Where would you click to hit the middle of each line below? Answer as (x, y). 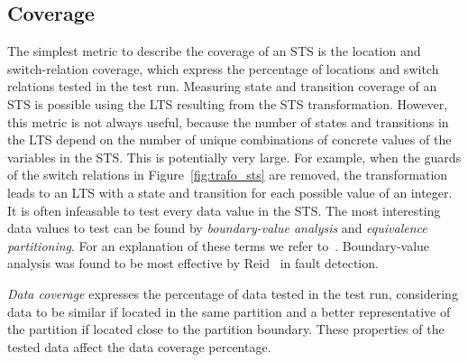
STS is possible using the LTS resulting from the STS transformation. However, (228, 103)
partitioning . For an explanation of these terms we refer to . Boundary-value (219, 245)
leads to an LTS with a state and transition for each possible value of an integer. (230, 192)
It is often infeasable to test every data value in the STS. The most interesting (224, 210)
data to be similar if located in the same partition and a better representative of (229, 311)
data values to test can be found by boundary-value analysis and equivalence (217, 228)
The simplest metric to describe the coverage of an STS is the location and (214, 51)
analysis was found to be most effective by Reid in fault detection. (193, 263)
